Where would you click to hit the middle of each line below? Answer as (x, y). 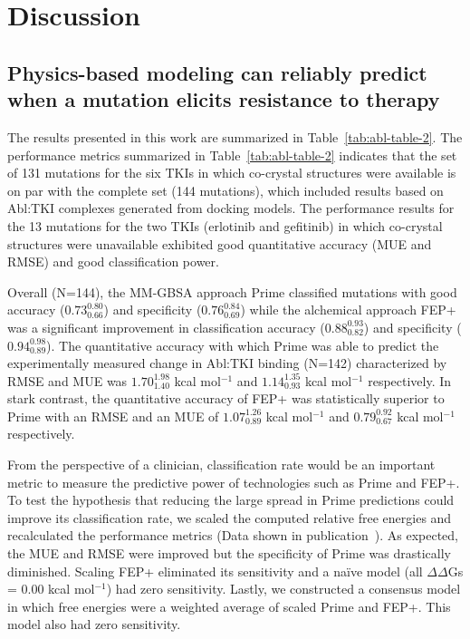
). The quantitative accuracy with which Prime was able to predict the (243, 345)
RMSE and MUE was (67, 380)
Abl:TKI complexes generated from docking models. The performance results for (231, 208)
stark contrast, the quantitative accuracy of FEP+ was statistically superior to (226, 398)
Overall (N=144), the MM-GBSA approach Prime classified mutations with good (232, 291)
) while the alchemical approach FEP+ (348, 310)
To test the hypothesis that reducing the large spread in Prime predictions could (231, 500)
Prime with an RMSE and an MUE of (113, 416)
